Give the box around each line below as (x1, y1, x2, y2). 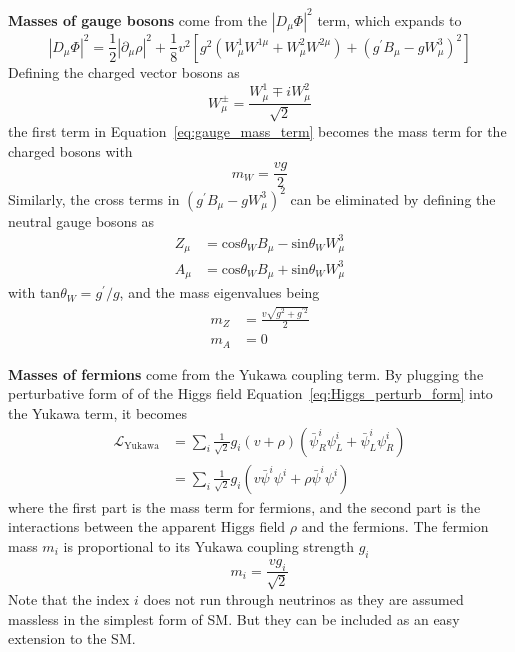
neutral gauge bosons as (8, 210, 155, 231)
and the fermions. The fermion (301, 516, 489, 537)
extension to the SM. (8, 628, 136, 649)
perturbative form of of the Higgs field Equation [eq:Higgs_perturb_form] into (8, 383, 493, 404)
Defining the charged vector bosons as (8, 61, 240, 82)
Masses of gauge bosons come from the (8, 9, 267, 30)
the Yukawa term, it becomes (8, 403, 187, 424)
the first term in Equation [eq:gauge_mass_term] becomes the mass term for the (8, 120, 507, 141)
